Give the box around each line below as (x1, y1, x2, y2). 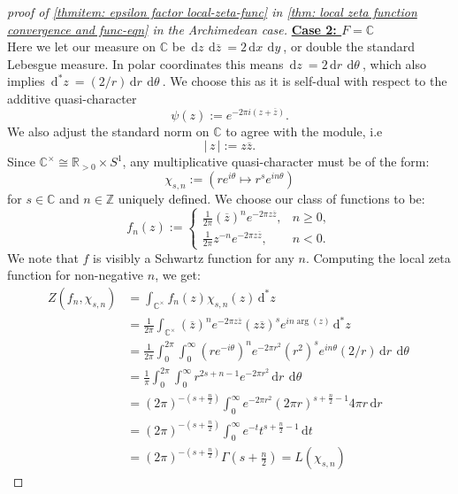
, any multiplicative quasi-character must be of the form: (122, 152, 430, 171)
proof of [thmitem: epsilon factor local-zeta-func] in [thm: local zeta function (7, 3, 417, 20)
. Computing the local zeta (305, 248, 451, 266)
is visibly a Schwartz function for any (93, 248, 294, 266)
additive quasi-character (7, 89, 137, 107)
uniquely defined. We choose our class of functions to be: (118, 189, 425, 207)
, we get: (155, 266, 201, 284)
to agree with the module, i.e (225, 121, 383, 140)
